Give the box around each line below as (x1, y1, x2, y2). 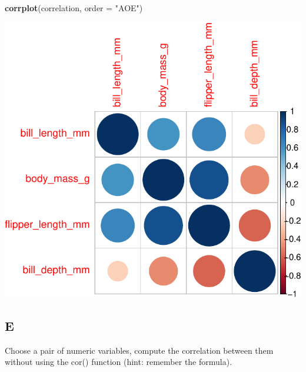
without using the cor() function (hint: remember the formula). (5, 356, 232, 368)
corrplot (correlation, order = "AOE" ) (5, 2, 143, 14)
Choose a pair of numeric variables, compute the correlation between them (5, 344, 274, 356)
